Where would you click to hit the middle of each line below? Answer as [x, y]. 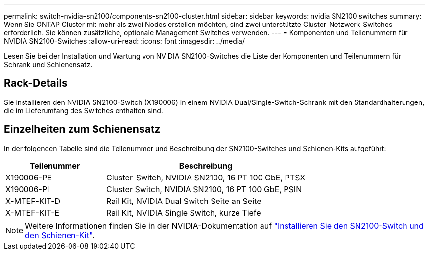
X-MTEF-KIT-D [33, 201]
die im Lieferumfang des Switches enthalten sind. [83, 110]
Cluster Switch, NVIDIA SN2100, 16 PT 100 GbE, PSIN [204, 189]
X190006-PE [29, 177]
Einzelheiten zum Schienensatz [82, 129]
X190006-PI [27, 189]
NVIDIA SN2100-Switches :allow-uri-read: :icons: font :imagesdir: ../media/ [125, 41]
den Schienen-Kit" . [60, 235]
